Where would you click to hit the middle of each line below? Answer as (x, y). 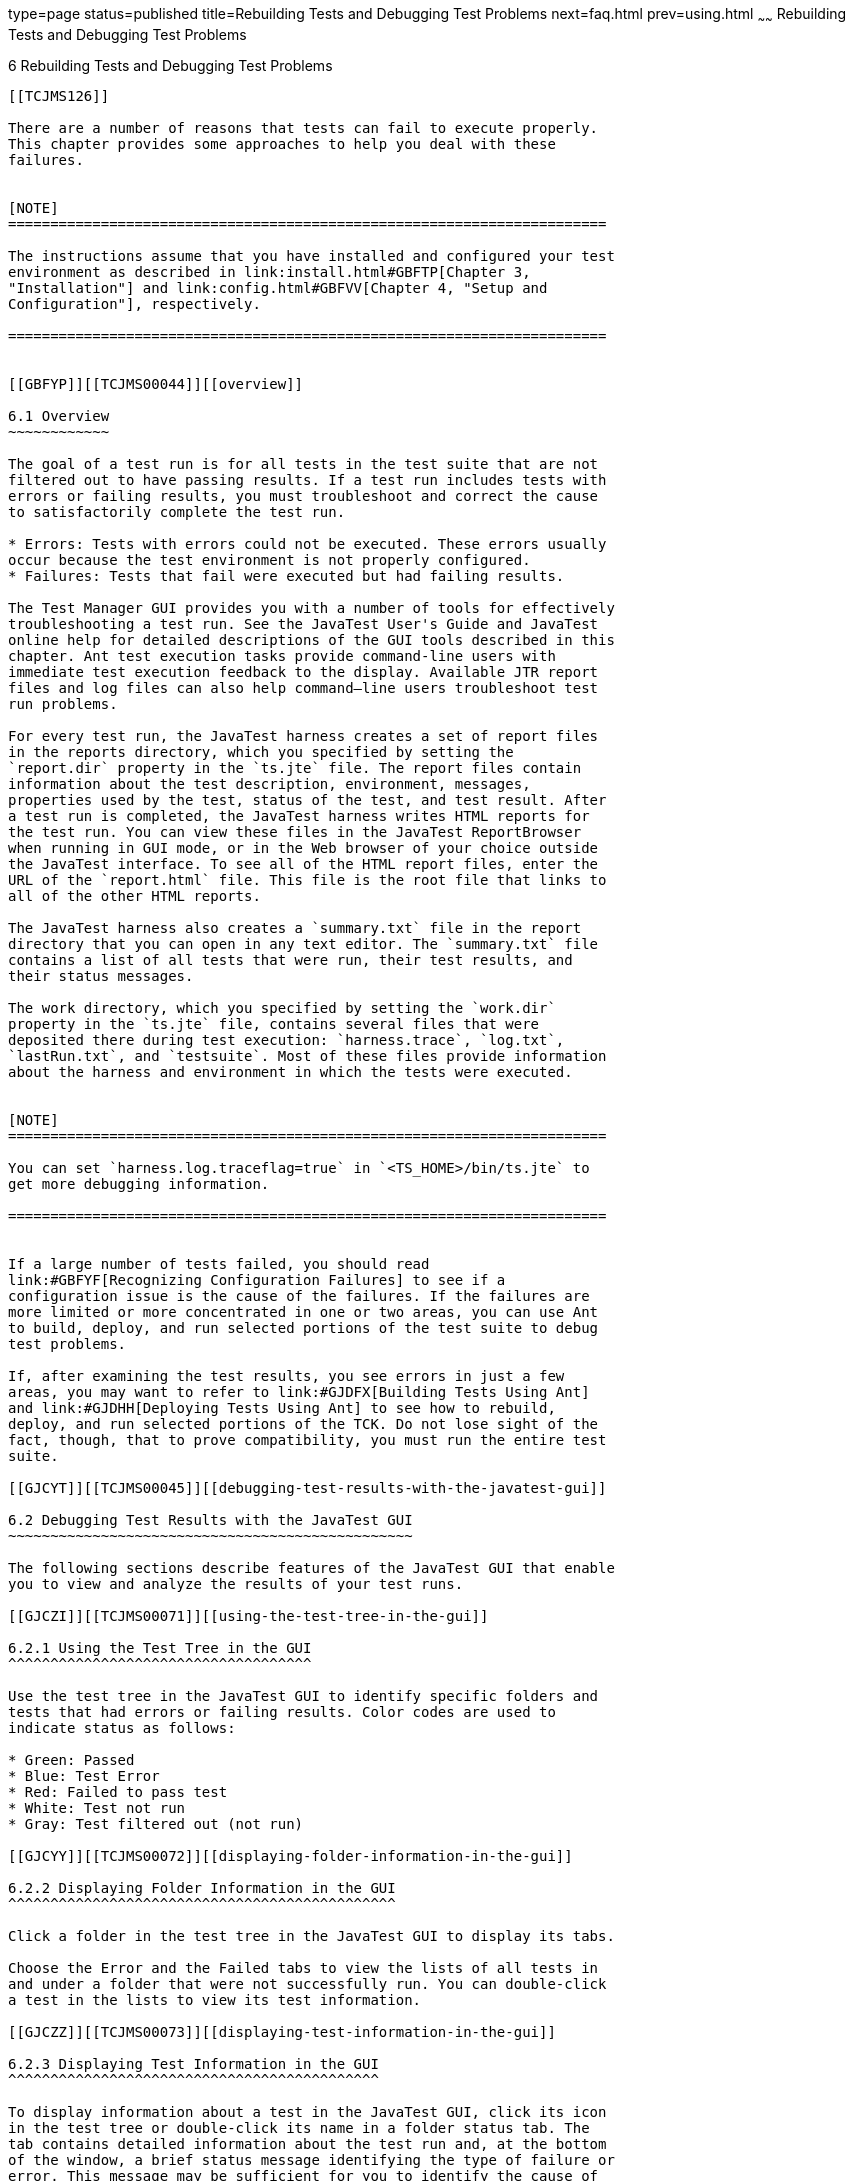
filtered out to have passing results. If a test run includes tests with (307, 479)
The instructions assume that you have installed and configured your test (311, 255)
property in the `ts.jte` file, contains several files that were (274, 1023)
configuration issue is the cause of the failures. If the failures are (299, 1295)
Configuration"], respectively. (134, 303)
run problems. (63, 703)
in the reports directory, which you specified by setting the (261, 751)
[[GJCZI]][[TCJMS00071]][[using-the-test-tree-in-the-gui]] (248, 1615)
